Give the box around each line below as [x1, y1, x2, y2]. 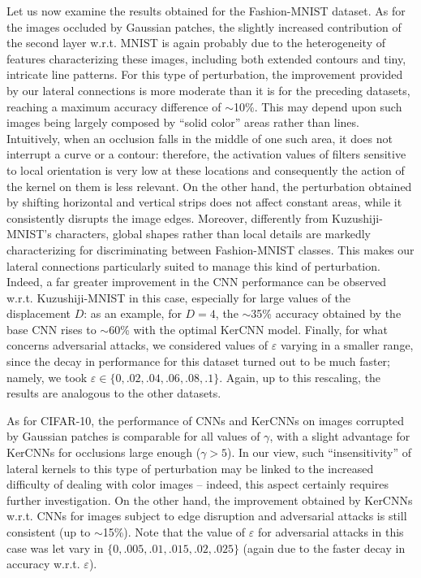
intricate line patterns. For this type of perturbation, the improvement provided [6, 66, 403, 83]
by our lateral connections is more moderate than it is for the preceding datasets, [6, 81, 410, 98]
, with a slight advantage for [269, 428, 410, 445]
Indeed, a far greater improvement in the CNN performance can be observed [6, 273, 387, 290]
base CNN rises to [6, 320, 97, 337]
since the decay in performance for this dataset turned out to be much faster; [6, 353, 390, 370]
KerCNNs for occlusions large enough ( [6, 444, 201, 461]
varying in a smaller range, [280, 337, 414, 354]
